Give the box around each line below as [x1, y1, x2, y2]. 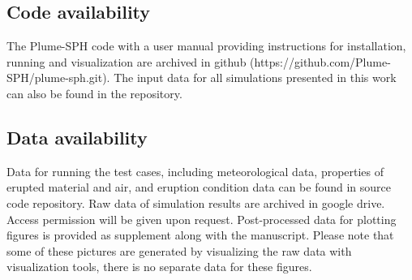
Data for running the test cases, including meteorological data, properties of [6, 162, 384, 179]
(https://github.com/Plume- [250, 53, 391, 70]
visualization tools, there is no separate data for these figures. [6, 258, 312, 275]
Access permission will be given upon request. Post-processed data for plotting [6, 210, 397, 227]
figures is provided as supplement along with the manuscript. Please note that [6, 226, 394, 243]
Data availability [6, 124, 148, 149]
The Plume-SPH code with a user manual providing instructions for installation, [6, 37, 406, 54]
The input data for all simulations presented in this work [114, 69, 397, 86]
